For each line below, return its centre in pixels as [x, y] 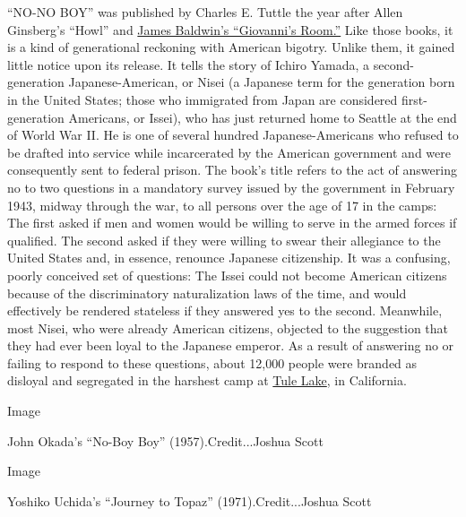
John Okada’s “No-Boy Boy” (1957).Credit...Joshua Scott [165, 440]
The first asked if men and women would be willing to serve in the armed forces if [232, 223]
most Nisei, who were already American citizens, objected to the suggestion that [228, 327]
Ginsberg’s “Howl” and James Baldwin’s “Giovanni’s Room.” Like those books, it [230, 29]
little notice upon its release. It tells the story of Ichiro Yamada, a [189, 64]
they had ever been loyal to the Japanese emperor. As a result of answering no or [231, 345]
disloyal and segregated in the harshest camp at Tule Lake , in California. [207, 380]
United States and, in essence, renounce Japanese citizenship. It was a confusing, [229, 258]
